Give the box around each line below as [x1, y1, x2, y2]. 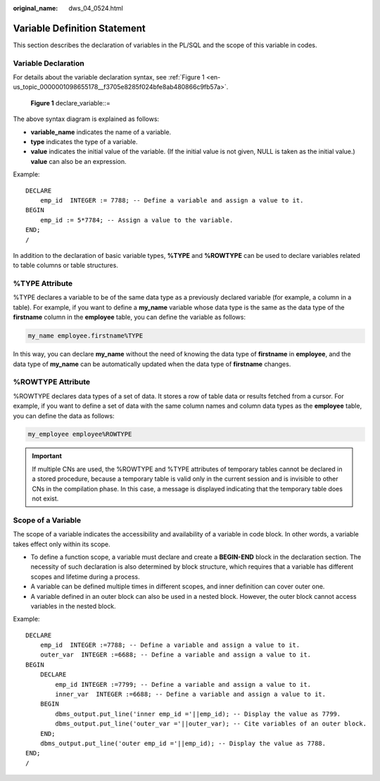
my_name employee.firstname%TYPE [27, 332, 144, 340]
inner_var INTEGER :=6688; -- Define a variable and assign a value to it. [55, 690, 327, 699]
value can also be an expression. [30, 157, 127, 165]
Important [32, 452, 63, 460]
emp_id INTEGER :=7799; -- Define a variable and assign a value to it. [55, 680, 312, 688]
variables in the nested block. [30, 602, 116, 610]
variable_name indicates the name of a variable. [30, 127, 172, 136]
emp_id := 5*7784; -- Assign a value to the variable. [39, 216, 234, 224]
